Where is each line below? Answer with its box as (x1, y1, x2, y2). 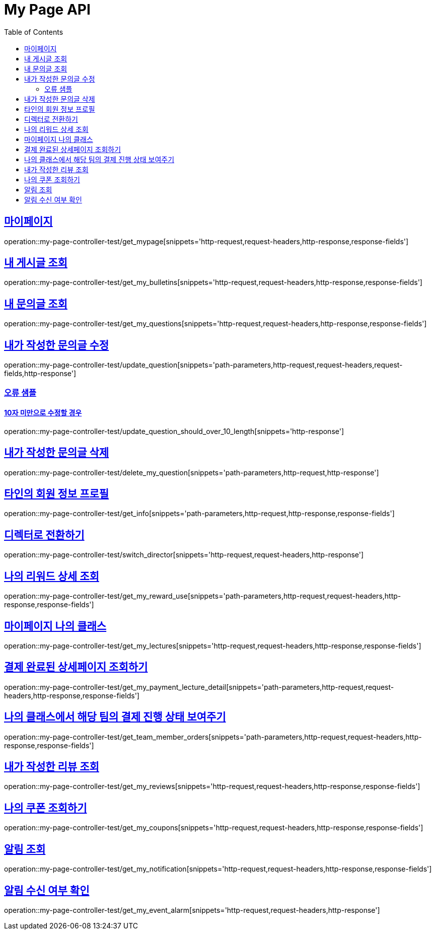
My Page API (4, 1, 91, 18)
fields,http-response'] (4, 369, 77, 378)
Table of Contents (4, 27, 63, 36)
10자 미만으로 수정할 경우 (4, 408, 82, 417)
